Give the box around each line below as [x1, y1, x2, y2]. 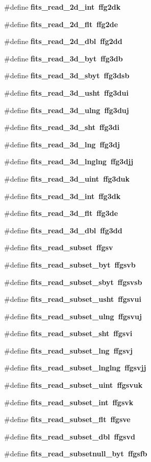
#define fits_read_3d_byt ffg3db [4, 53, 123, 63]
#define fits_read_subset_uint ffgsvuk [4, 380, 143, 390]
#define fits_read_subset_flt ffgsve [4, 414, 131, 425]
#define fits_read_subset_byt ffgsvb [4, 259, 136, 270]
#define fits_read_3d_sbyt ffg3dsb [4, 70, 130, 81]
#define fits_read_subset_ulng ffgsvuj [4, 311, 142, 321]
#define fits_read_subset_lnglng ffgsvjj [4, 362, 146, 373]
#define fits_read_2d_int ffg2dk [4, 2, 121, 12]
